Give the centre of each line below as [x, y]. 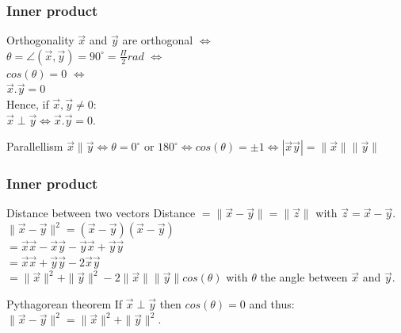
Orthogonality [40, 40]
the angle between [304, 277]
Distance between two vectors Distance [101, 213]
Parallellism [35, 146]
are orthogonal [158, 40]
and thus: [272, 303]
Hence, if [28, 104]
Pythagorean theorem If [65, 303]
